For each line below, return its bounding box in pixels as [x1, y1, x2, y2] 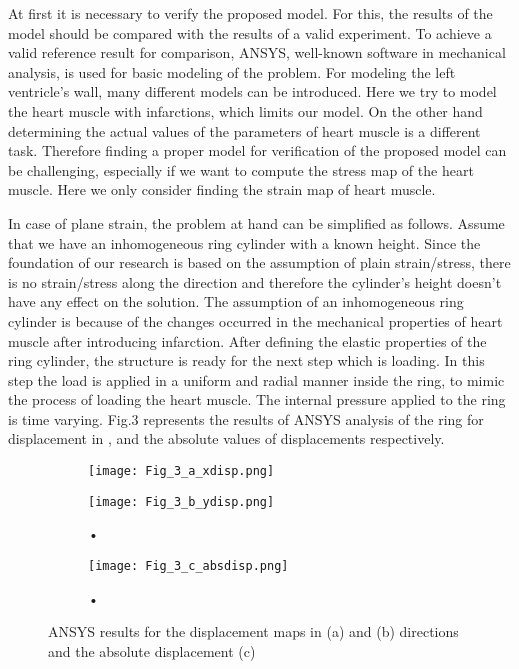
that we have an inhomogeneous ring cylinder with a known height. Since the [8, 232, 481, 253]
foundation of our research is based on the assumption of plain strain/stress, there [8, 252, 511, 273]
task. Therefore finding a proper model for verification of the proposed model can [8, 140, 507, 161]
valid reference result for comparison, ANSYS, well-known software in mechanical [8, 42, 506, 63]
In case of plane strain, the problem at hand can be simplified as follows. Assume [8, 212, 505, 233]
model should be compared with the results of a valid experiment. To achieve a [8, 22, 492, 43]
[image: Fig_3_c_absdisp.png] [88, 558, 289, 573]
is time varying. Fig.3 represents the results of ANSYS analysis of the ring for [8, 408, 484, 429]
